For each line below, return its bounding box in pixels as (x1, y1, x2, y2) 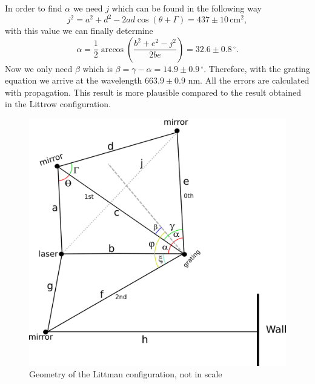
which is (82, 62, 113, 74)
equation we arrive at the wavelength (5, 74, 142, 87)
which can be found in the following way (111, 2, 262, 14)
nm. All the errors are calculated (188, 74, 310, 87)
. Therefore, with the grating (204, 62, 310, 74)
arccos (101, 45, 124, 54)
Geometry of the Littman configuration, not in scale (29, 368, 222, 380)
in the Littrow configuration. (5, 98, 111, 110)
